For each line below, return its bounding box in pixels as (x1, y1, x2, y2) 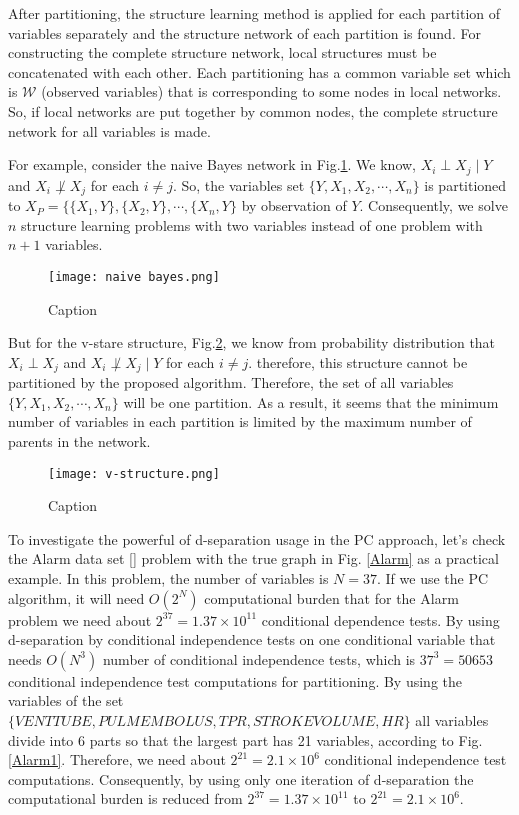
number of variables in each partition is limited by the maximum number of (8, 411, 472, 432)
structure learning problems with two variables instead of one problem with (21, 214, 483, 235)
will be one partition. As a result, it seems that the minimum (123, 391, 499, 412)
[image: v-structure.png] (48, 466, 220, 481)
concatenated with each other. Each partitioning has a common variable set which (8, 61, 511, 82)
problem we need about (8, 609, 152, 630)
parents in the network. (8, 430, 151, 451)
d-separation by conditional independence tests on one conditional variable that (8, 629, 496, 650)
